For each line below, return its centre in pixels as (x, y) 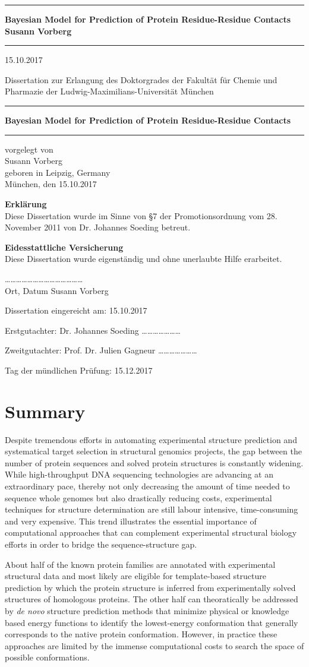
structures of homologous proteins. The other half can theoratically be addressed (152, 599)
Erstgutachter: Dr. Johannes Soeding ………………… (93, 330)
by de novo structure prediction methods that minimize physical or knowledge (147, 610)
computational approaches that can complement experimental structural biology (151, 532)
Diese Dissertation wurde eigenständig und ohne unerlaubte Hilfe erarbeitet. (144, 259)
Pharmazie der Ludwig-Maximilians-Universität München (109, 91)
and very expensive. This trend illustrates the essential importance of (131, 521)
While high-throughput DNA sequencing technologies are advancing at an (139, 474)
